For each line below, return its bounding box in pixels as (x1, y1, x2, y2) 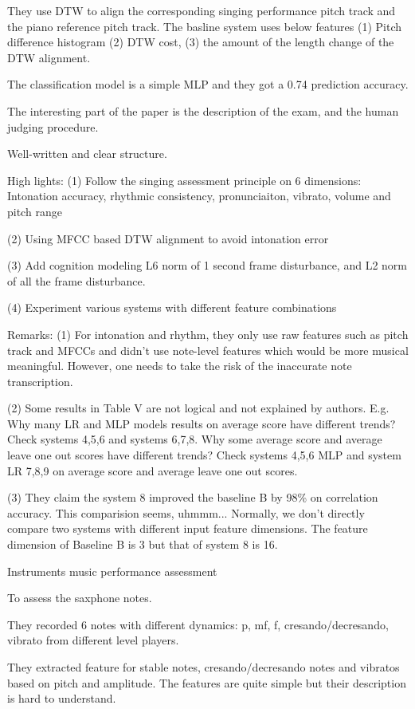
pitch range (7, 203, 62, 219)
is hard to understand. (7, 690, 116, 707)
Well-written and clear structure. (7, 145, 167, 162)
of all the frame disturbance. (7, 272, 146, 289)
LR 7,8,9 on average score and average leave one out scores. (7, 462, 298, 479)
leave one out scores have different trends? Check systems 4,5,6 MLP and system (7, 447, 401, 463)
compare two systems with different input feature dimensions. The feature (7, 520, 368, 537)
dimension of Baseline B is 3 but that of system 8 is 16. (7, 536, 278, 553)
